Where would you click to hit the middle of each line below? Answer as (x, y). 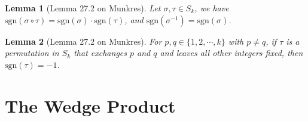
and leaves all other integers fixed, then (231, 53)
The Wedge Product (90, 105)
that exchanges (100, 53)
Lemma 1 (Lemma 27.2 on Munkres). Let (83, 8)
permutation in (32, 53)
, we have (212, 8)
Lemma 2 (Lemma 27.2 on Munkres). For (83, 41)
